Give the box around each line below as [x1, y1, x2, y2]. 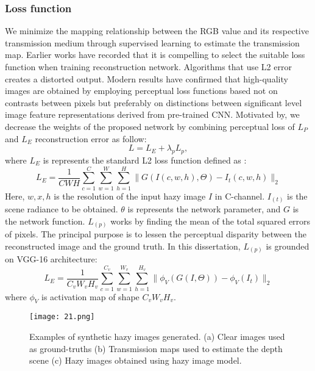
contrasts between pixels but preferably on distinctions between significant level [5, 96, 302, 109]
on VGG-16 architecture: [5, 253, 97, 265]
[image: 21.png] [29, 312, 95, 322]
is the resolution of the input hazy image [54, 189, 206, 202]
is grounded [266, 239, 310, 252]
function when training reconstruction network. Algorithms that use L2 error [5, 60, 292, 73]
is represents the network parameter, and [127, 203, 281, 215]
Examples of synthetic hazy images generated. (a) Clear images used [29, 330, 285, 342]
